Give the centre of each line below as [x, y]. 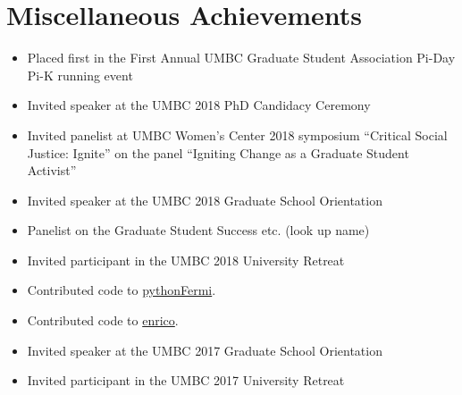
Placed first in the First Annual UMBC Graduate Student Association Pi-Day [241, 58]
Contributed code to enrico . [103, 320]
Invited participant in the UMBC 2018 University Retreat [186, 260]
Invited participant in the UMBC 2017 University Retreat [186, 380]
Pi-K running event [80, 75]
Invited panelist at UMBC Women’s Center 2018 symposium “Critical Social [237, 134]
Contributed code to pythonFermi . [122, 290]
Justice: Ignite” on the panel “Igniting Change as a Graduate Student [218, 152]
